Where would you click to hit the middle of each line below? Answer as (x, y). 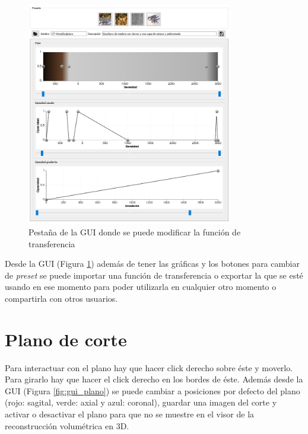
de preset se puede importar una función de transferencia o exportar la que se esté (154, 275)
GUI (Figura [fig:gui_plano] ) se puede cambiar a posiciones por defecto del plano (153, 390)
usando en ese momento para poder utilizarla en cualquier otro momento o (141, 287)
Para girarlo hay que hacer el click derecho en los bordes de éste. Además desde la (154, 379)
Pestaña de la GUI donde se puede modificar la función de (135, 232)
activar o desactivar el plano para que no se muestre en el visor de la (130, 414)
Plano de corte (66, 339)
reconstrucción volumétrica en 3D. (67, 425)
